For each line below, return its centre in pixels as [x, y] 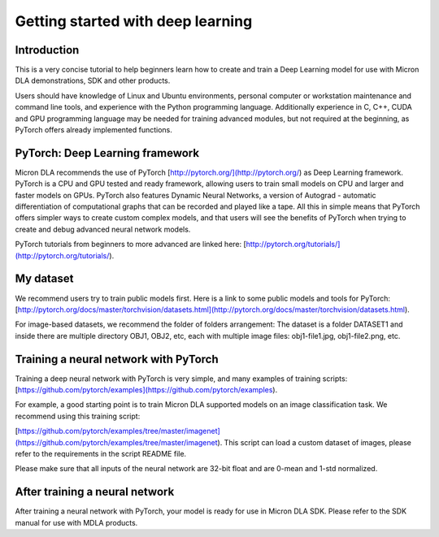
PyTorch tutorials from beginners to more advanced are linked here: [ [131, 245]
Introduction [47, 50]
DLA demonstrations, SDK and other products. [93, 80]
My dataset [44, 279]
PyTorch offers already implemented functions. [93, 130]
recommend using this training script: [78, 416]
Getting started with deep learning [134, 21]
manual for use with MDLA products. [76, 522]
